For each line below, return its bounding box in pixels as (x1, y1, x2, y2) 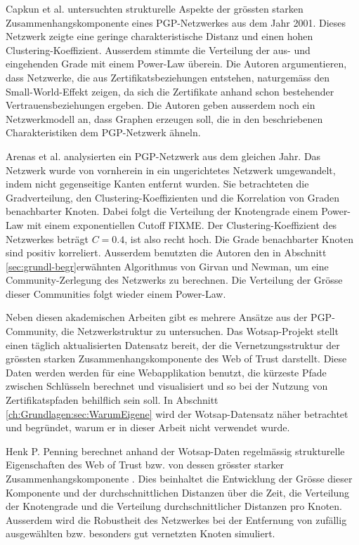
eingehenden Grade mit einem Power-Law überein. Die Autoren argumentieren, (6, 56, 347, 71)
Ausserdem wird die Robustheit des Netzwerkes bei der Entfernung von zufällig (6, 512, 347, 527)
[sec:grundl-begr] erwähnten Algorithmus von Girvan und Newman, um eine (6, 258, 329, 273)
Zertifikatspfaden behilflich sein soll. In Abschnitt (6, 393, 218, 407)
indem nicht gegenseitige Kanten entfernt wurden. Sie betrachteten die (6, 176, 309, 191)
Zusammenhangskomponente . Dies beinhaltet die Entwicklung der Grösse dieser (6, 471, 353, 485)
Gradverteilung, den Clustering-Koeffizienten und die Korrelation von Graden (6, 190, 340, 204)
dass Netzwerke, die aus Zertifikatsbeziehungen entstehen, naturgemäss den (6, 70, 330, 84)
